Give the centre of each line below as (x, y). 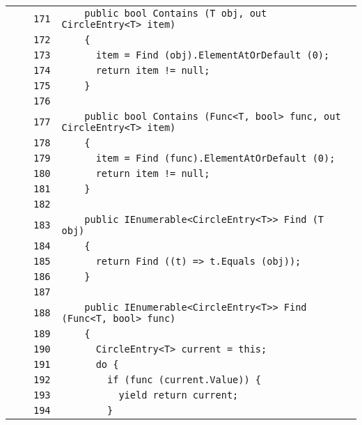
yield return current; (179, 395)
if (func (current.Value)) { (184, 380)
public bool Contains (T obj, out (176, 13)
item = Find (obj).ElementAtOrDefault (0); (213, 55)
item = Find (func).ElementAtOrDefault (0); (215, 158)
